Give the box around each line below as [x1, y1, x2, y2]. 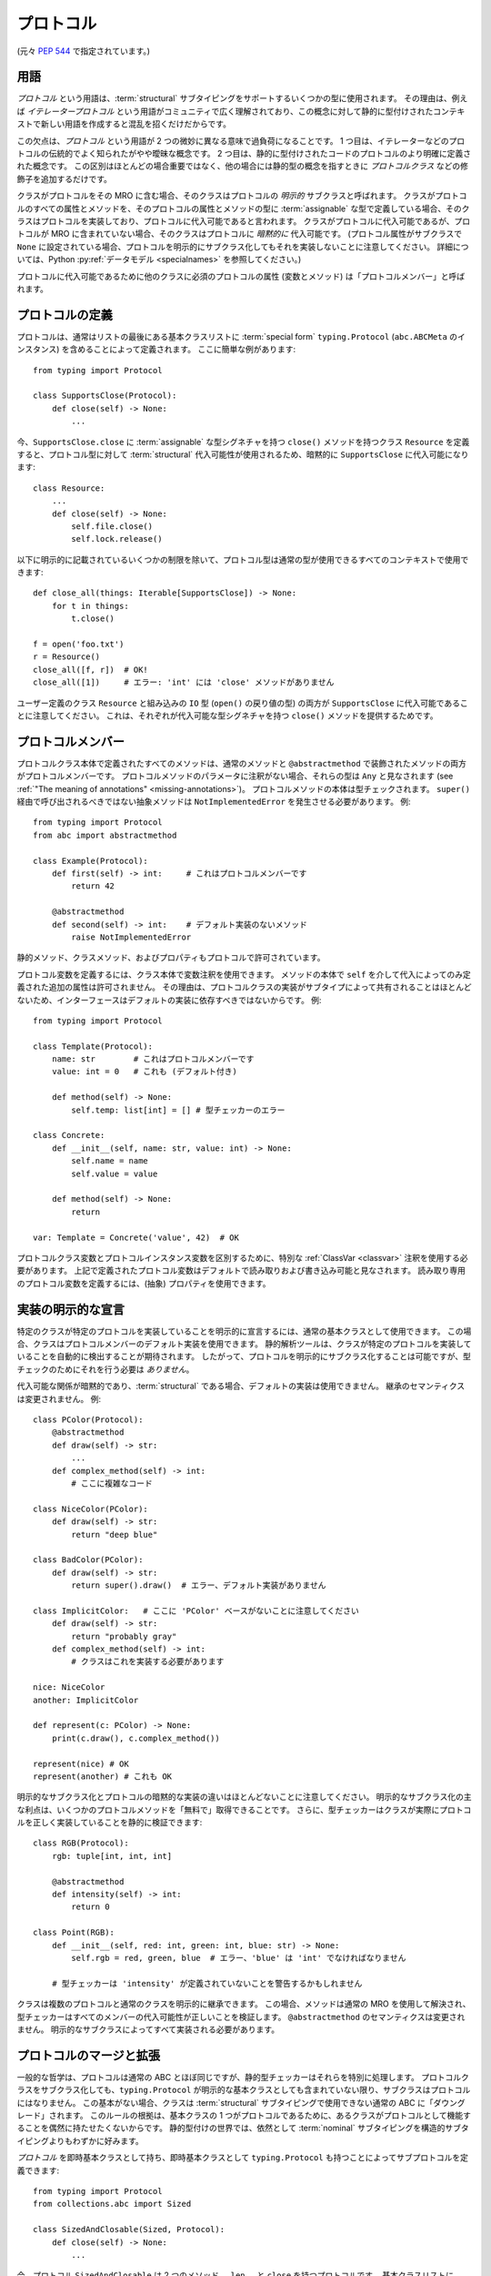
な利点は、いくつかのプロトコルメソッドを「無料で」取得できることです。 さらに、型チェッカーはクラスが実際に [16, 1804, 440, 1815]
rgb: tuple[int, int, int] [51, 1851, 173, 1861]
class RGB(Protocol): [33, 1838, 129, 1848]
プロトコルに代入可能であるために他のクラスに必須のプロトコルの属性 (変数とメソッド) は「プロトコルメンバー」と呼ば [16, 270, 466, 281]
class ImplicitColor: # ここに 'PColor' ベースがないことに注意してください [33, 1605, 359, 1616]
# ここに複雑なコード [71, 1478, 154, 1489]
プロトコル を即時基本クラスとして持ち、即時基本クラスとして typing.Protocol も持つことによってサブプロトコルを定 [16, 2152, 468, 2163]
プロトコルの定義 [16, 307, 113, 322]
